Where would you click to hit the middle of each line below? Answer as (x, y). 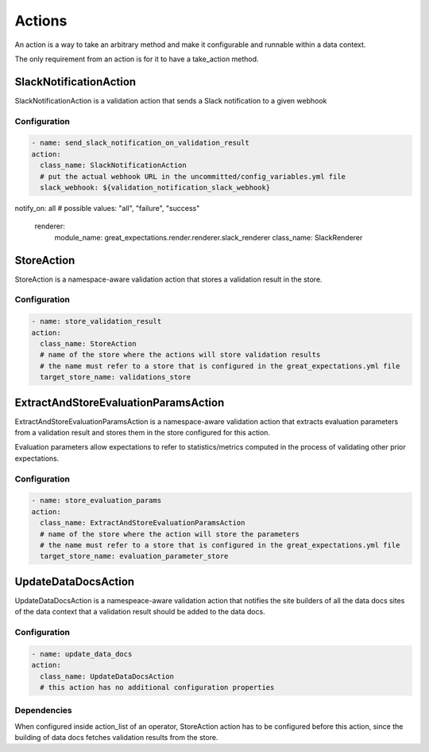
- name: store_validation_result (97, 321)
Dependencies (44, 711)
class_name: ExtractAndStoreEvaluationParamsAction (143, 523)
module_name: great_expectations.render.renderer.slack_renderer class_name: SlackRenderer (209, 237)
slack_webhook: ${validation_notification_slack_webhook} (155, 187)
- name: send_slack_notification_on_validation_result (140, 143)
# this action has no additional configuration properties (157, 687)
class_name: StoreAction (88, 343)
